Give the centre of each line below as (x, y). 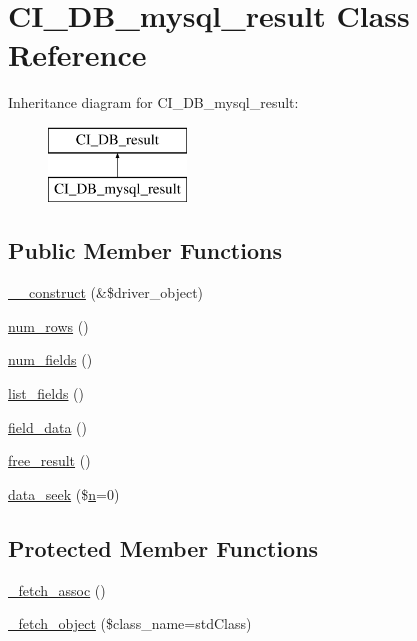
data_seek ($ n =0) (64, 493)
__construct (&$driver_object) (106, 292)
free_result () (49, 460)
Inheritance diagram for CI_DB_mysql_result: (153, 102)
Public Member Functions (145, 250)
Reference (77, 54)
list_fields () (46, 393)
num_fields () (50, 359)
